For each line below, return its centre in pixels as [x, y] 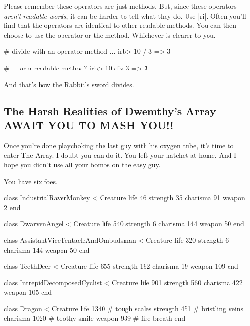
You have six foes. [31, 181]
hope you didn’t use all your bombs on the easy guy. [82, 164]
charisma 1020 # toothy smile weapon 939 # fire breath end [95, 318]
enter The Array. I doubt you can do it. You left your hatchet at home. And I [120, 155]
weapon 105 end [28, 292]
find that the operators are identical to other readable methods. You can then [120, 25]
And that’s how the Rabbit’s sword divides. [69, 84]
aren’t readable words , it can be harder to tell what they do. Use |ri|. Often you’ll [125, 15]
